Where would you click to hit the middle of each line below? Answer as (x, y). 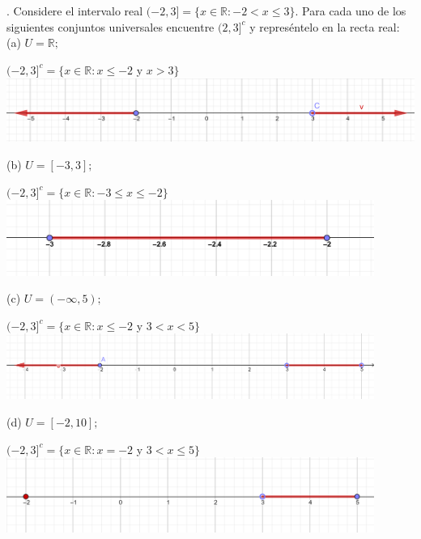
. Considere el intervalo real (75, 11)
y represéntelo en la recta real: (325, 26)
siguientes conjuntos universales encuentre (111, 26)
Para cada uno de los (354, 11)
